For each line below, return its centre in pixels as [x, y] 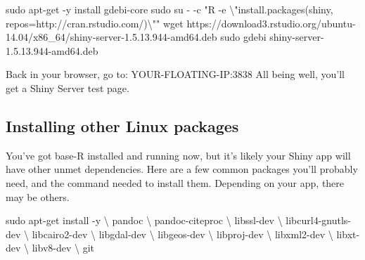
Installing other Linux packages [122, 125]
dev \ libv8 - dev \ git [50, 248]
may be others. [38, 196]
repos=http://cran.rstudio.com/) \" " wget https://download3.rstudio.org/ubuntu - [181, 23]
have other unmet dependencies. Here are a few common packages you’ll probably [182, 169]
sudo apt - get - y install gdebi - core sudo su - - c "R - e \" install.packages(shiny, [169, 9]
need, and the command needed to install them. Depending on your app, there [175, 182]
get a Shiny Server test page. [68, 87]
